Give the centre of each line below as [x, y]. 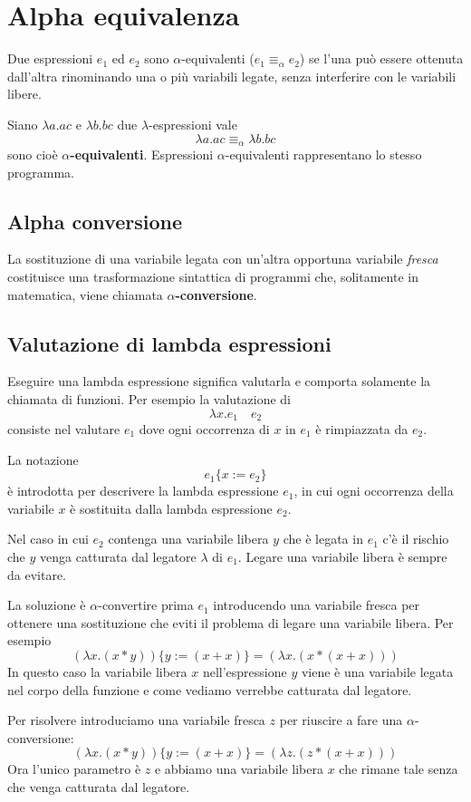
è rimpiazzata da [362, 428]
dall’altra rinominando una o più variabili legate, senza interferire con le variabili [232, 76]
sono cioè [33, 154]
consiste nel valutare [64, 428]
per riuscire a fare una [341, 720]
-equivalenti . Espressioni [142, 154]
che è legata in [323, 539]
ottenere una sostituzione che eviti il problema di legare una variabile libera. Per [231, 622]
